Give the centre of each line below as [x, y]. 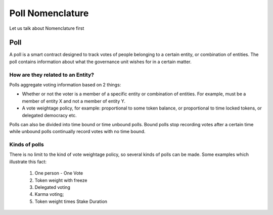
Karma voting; [49, 194]
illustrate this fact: [28, 162]
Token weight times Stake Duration [71, 201]
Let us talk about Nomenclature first [47, 28]
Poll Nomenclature [49, 13]
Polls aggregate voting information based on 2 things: [65, 85]
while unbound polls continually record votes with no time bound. [77, 132]
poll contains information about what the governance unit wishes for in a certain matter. [100, 62]
